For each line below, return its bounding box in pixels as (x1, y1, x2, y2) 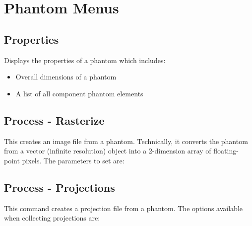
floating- (213, 146, 239, 156)
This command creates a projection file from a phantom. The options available (4, 203, 243, 213)
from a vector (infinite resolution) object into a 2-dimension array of (4, 146, 211, 156)
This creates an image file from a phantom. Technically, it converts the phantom (4, 136, 248, 146)
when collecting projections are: (4, 213, 100, 223)
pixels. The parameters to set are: (22, 155, 125, 165)
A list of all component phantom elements (15, 88, 143, 98)
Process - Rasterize (4, 112, 105, 128)
